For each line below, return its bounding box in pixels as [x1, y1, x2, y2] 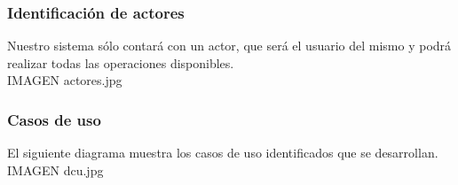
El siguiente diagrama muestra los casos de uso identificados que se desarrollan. [7, 143, 438, 162]
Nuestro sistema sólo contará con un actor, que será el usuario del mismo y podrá [7, 36, 452, 55]
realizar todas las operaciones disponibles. [7, 53, 234, 72]
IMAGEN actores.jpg [7, 71, 122, 89]
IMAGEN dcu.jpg [7, 160, 104, 179]
